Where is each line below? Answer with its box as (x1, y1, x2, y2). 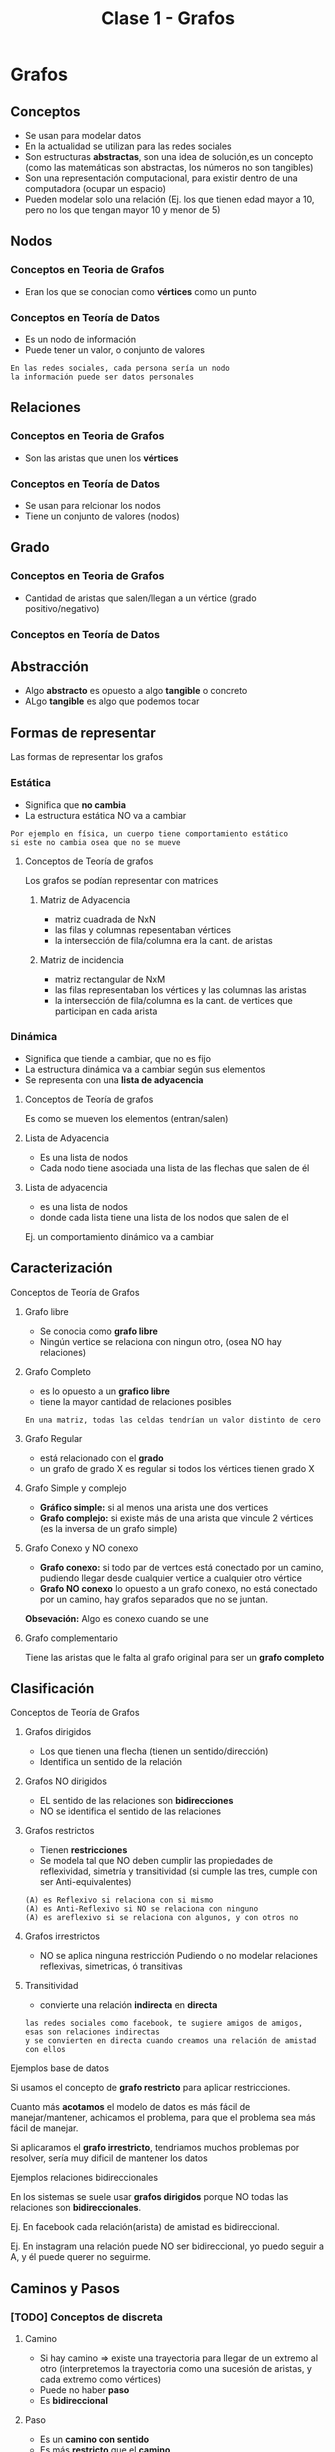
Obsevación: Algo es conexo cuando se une (24, 1612, 209, 1624)
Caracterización (10, 1260, 113, 1277)
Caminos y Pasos (10, 2280, 120, 2297)
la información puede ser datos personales (10, 372, 195, 382)
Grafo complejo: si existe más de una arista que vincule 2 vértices (39, 1512, 314, 1524)
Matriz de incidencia (39, 953, 125, 966)
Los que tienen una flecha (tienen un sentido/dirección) (39, 1745, 269, 1757)
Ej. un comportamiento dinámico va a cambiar (24, 1230, 215, 1242)
